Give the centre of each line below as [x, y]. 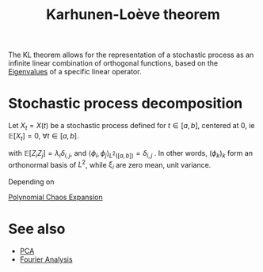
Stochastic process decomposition [126, 104]
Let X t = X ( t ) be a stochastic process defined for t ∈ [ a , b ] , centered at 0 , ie [131, 127]
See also [37, 229]
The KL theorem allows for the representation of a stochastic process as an [131, 55]
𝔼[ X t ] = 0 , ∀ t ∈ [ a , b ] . [44, 136]
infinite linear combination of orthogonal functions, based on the [113, 63]
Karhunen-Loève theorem [133, 15]
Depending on [31, 181]
